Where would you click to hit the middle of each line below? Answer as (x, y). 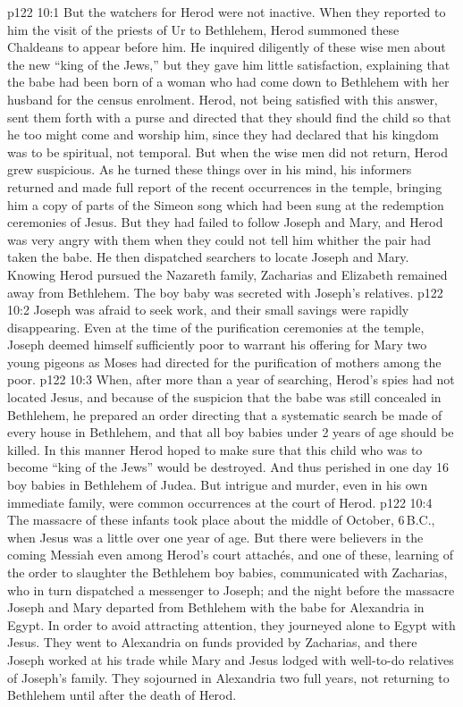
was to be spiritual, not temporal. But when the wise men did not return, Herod (227, 151)
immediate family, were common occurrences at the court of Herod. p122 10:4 (220, 502)
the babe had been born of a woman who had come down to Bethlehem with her (228, 82)
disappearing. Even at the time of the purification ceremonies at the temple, (216, 327)
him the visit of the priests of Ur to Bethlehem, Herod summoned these (203, 29)
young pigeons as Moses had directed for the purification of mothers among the (224, 362)
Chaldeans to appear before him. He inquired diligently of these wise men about (227, 47)
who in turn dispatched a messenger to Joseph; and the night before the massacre (231, 589)
